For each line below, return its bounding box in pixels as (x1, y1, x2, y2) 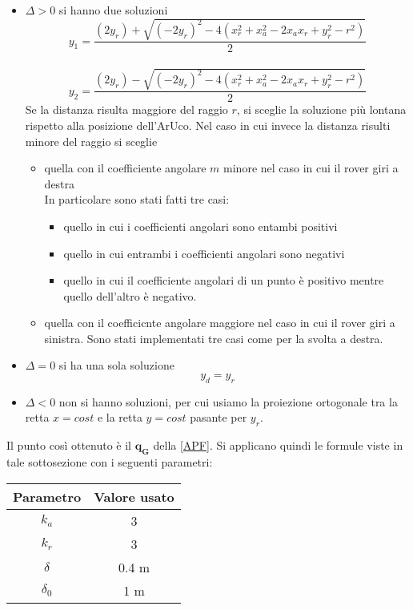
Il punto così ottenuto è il (6, 437, 132, 454)
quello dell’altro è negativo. (63, 287, 197, 304)
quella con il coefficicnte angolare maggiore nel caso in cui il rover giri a (44, 314, 395, 331)
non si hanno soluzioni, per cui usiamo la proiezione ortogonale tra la (58, 393, 398, 410)
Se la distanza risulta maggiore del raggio (25, 101, 228, 118)
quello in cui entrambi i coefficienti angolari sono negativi (63, 244, 345, 261)
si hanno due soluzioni (58, 2, 168, 18)
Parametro (13, 487, 82, 506)
